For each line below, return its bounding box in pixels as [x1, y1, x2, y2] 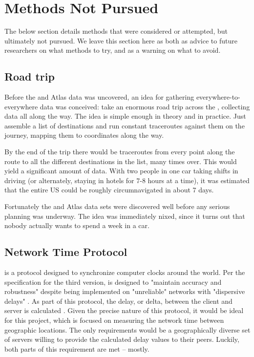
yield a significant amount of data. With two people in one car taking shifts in [4, 166, 238, 176]
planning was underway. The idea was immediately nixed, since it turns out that [4, 210, 245, 221]
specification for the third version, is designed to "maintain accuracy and [4, 276, 222, 287]
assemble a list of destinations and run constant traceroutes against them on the [4, 120, 245, 130]
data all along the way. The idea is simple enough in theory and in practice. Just [4, 111, 246, 121]
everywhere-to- [196, 92, 240, 102]
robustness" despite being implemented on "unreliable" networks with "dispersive [4, 286, 245, 296]
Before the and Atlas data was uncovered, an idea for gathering [4, 92, 194, 102]
